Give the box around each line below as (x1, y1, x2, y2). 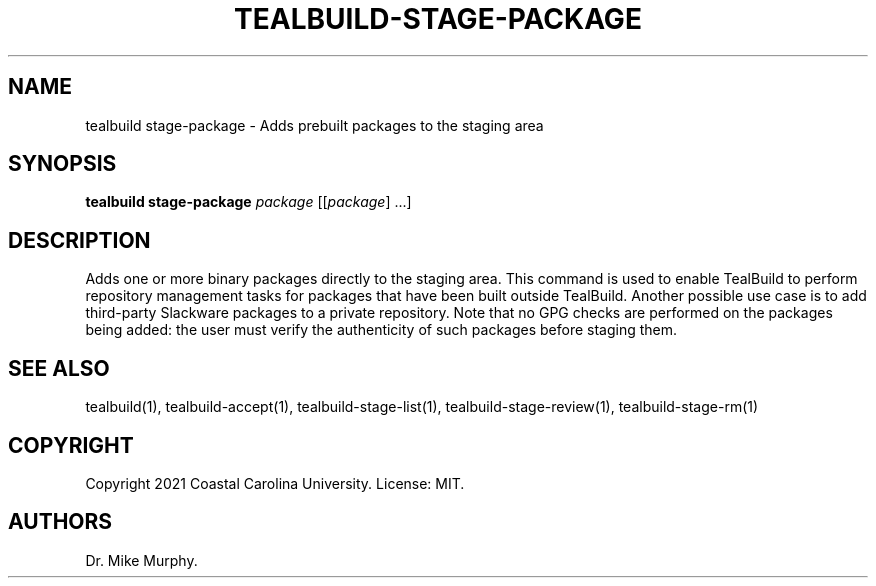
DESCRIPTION (8, 227, 151, 253)
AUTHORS (8, 509, 113, 535)
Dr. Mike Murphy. (85, 551, 198, 569)
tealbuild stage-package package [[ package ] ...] (85, 193, 412, 211)
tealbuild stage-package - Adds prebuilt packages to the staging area (85, 116, 544, 134)
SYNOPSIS (8, 151, 117, 177)
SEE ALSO (8, 355, 110, 381)
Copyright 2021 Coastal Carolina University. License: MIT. (85, 474, 465, 492)
